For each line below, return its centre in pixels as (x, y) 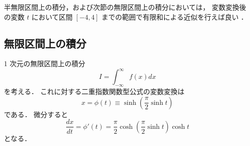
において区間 (52, 16)
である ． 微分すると (36, 114)
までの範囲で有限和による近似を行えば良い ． (175, 16)
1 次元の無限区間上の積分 (45, 63)
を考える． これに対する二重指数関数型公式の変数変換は (94, 91)
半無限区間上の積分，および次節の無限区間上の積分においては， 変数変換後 (125, 7)
